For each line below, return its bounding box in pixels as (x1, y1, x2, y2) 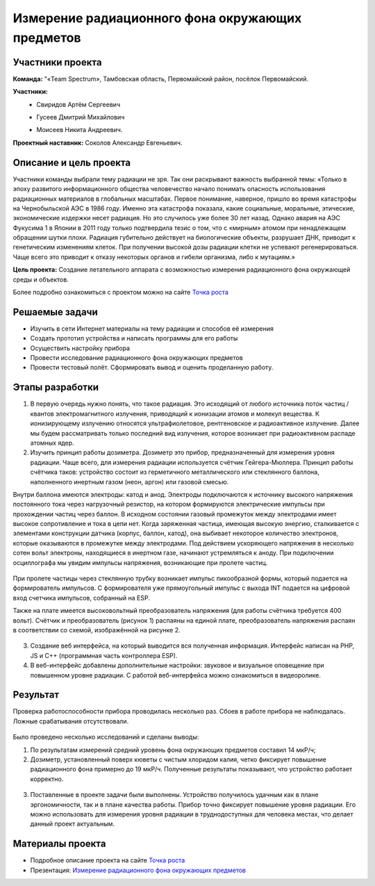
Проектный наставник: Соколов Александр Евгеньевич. (12, 138, 183, 147)
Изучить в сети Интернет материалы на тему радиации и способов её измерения (30, 324, 274, 333)
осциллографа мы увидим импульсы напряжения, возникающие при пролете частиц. (12, 558, 268, 566)
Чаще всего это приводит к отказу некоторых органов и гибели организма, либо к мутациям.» (12, 252, 295, 261)
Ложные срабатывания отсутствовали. (12, 716, 129, 725)
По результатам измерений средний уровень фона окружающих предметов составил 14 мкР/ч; (30, 746, 316, 754)
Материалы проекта (12, 838, 106, 850)
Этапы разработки (12, 382, 99, 393)
